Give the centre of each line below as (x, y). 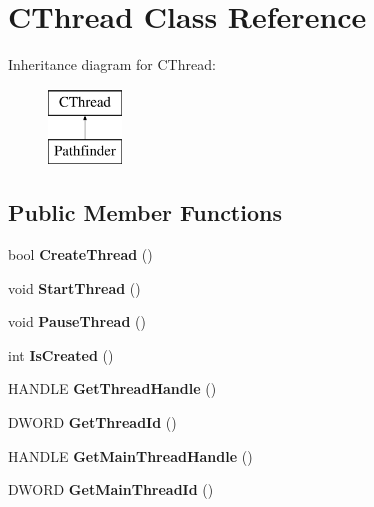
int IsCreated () (61, 354)
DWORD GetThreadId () (92, 422)
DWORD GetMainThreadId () (111, 489)
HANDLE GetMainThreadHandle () (130, 455)
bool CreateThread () (80, 254)
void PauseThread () (77, 321)
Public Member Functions (145, 212)
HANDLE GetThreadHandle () (112, 388)
